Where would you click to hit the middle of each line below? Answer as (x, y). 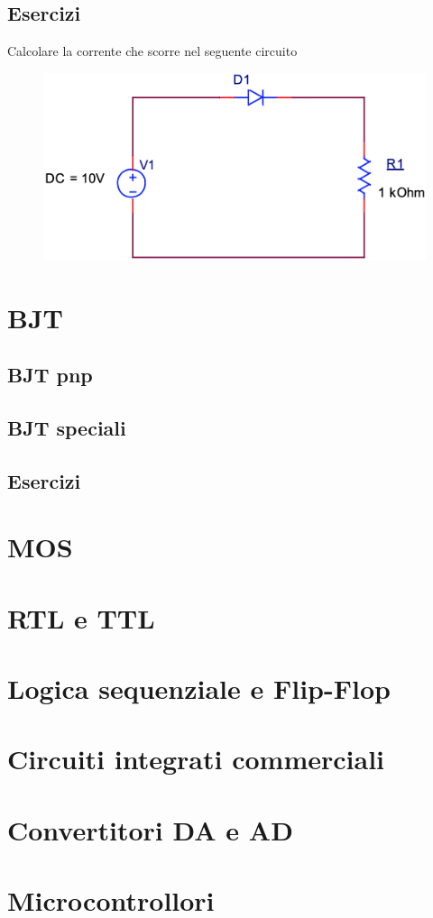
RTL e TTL (81, 617)
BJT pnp (50, 375)
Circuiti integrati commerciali (196, 759)
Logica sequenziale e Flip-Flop (199, 688)
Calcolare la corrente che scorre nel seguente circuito (152, 51)
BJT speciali (67, 427)
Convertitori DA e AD (150, 829)
